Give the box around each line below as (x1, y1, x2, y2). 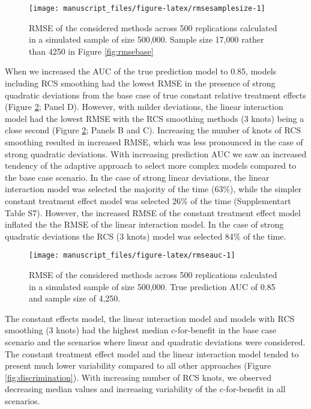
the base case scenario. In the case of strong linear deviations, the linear (5, 171, 270, 183)
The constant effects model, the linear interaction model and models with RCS (5, 312, 295, 324)
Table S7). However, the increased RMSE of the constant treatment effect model (5, 206, 301, 219)
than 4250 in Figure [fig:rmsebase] (29, 44, 154, 57)
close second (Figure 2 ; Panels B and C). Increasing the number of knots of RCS (5, 124, 301, 136)
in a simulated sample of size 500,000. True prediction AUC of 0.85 (29, 280, 276, 292)
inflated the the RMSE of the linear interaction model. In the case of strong (5, 218, 284, 231)
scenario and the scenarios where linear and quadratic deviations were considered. (5, 335, 306, 348)
